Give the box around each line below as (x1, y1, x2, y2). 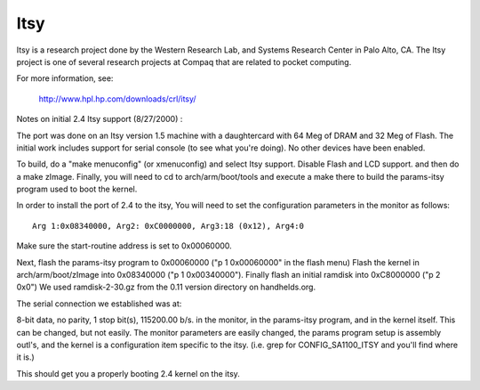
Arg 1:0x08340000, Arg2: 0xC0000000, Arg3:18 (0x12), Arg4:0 (32, 221, 304, 231)
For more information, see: (16, 73, 114, 84)
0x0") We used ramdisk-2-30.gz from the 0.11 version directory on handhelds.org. (16, 281, 316, 293)
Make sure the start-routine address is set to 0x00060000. (16, 240, 233, 251)
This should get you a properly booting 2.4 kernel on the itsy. (16, 368, 240, 378)
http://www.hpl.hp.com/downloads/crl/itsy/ (38, 93, 196, 104)
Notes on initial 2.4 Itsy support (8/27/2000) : (16, 114, 183, 125)
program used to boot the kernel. (16, 183, 138, 195)
